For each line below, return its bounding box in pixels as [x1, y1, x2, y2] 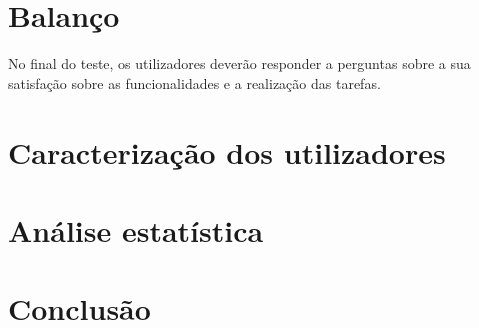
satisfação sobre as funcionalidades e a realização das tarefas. [8, 72, 381, 93]
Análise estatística [8, 209, 264, 250]
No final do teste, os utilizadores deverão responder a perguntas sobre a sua [8, 53, 471, 74]
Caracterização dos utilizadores [8, 131, 446, 172]
